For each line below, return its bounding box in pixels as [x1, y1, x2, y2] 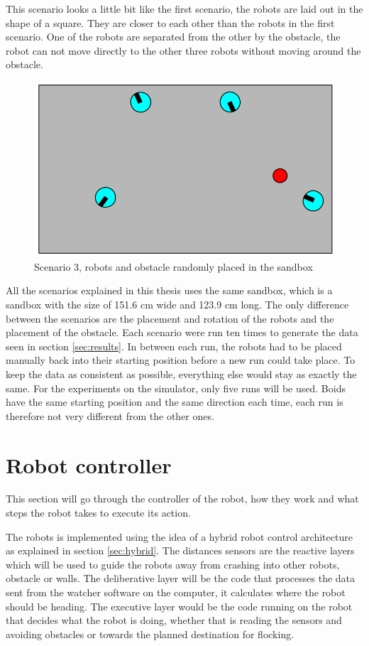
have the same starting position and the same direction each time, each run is [6, 394, 343, 409]
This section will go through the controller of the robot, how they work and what [6, 491, 359, 506]
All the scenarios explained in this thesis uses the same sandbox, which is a [6, 283, 333, 298]
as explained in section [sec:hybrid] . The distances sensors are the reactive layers [6, 543, 355, 558]
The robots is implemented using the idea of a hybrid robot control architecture [6, 529, 353, 544]
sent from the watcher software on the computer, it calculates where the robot [6, 585, 346, 600]
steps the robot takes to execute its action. [6, 505, 191, 520]
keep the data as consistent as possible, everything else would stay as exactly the [6, 366, 357, 381]
